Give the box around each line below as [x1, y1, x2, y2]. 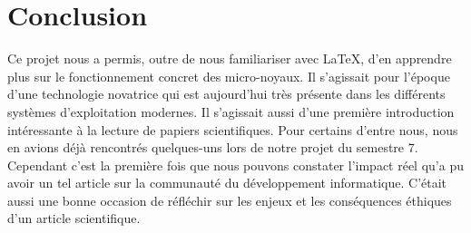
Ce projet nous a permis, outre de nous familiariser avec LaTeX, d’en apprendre [7, 49, 452, 68]
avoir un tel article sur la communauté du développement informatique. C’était [7, 173, 447, 192]
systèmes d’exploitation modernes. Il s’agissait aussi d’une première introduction [7, 102, 455, 121]
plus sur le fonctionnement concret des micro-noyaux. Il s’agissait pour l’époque [7, 66, 450, 85]
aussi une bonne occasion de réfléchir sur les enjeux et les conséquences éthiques [7, 190, 452, 209]
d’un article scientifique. [7, 209, 141, 228]
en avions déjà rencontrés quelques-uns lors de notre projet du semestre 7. [7, 138, 418, 157]
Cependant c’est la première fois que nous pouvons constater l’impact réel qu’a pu [7, 155, 464, 174]
